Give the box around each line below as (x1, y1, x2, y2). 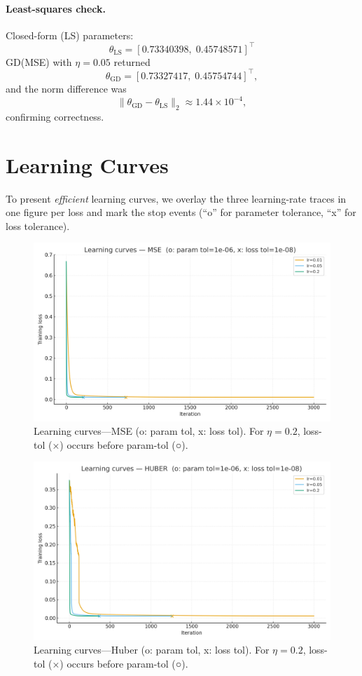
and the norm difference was (6, 81, 127, 95)
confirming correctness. (6, 109, 104, 123)
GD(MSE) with (6, 54, 72, 69)
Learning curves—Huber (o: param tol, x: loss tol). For (34, 642, 270, 657)
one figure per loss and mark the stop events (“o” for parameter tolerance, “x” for (6, 205, 356, 219)
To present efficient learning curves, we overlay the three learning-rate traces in (6, 191, 347, 205)
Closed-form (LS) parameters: (6, 27, 134, 42)
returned (113, 54, 151, 69)
